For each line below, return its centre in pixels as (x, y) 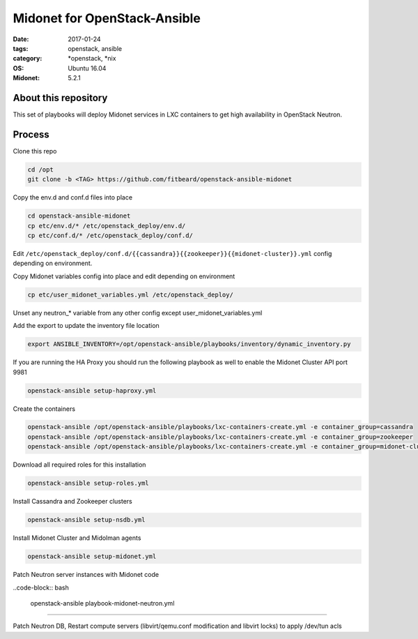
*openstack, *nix (92, 59)
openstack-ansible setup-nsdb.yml (86, 520)
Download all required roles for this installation (79, 465)
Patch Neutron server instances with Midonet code (86, 575)
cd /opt (40, 170)
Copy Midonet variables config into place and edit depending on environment (124, 276)
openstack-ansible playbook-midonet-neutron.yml (102, 603)
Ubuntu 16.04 (87, 68)
